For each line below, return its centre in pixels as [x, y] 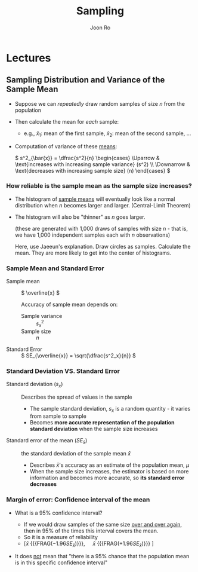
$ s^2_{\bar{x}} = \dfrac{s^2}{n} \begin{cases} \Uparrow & [87, 158]
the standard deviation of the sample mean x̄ [76, 454]
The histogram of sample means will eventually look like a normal [95, 199]
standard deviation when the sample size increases [94, 429]
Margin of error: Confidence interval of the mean [78, 500]
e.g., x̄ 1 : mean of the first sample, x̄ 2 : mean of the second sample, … [107, 134]
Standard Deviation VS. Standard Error [63, 371]
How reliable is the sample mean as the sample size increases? [99, 186]
